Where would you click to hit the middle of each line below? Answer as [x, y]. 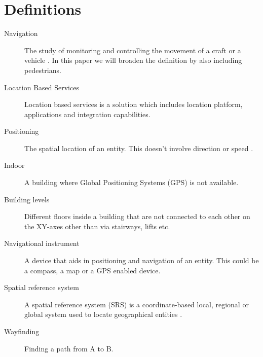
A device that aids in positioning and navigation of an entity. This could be [142, 260]
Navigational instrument [42, 243]
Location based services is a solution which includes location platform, [134, 104]
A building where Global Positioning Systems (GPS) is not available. [131, 182]
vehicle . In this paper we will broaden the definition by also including [133, 60]
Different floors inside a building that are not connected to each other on [137, 216]
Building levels [27, 199]
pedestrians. [43, 70]
